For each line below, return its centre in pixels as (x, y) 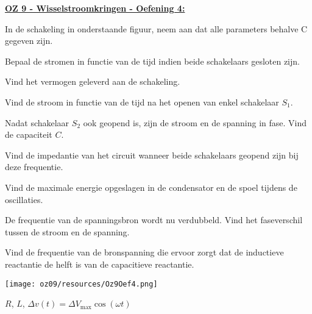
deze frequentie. (34, 167)
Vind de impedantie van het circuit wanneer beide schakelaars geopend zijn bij (152, 155)
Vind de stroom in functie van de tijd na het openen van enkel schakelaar (142, 102)
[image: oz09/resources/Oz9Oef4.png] (81, 284)
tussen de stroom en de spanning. (67, 231)
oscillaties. (24, 199)
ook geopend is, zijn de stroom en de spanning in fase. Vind (195, 122)
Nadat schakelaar (37, 122)
